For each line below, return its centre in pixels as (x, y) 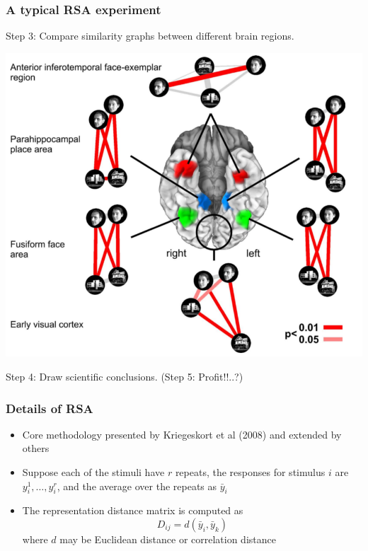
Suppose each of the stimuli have (93, 472)
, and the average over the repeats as (137, 486)
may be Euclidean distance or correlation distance (168, 539)
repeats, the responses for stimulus (250, 472)
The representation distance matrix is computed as (133, 510)
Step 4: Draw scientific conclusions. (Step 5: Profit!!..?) (125, 376)
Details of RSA (50, 408)
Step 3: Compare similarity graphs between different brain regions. (150, 36)
